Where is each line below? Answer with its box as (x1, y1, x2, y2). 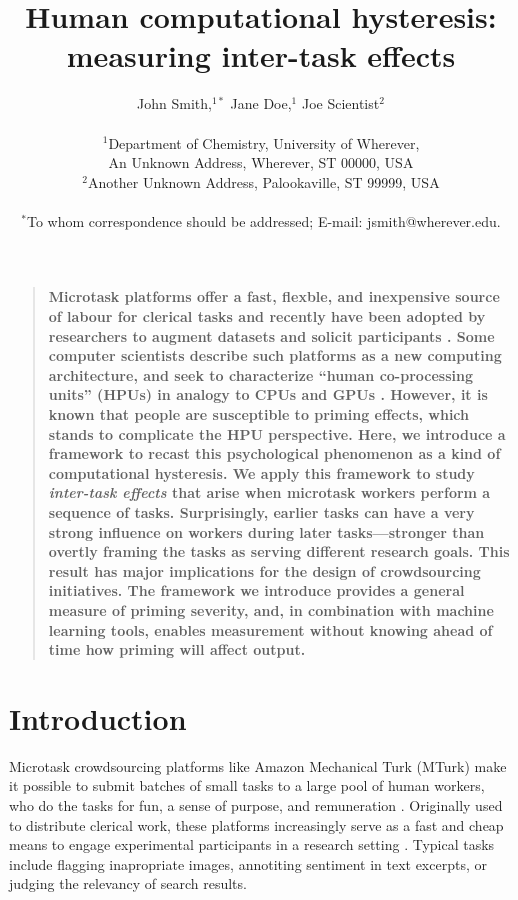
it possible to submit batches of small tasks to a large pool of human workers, (9, 775, 485, 796)
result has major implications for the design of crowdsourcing (48, 560, 481, 581)
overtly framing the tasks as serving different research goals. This (48, 541, 510, 562)
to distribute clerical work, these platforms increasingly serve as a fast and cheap (9, 814, 504, 835)
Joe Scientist (301, 93, 380, 114)
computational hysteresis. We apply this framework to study (48, 462, 475, 483)
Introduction (9, 697, 187, 738)
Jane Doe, (230, 93, 292, 114)
